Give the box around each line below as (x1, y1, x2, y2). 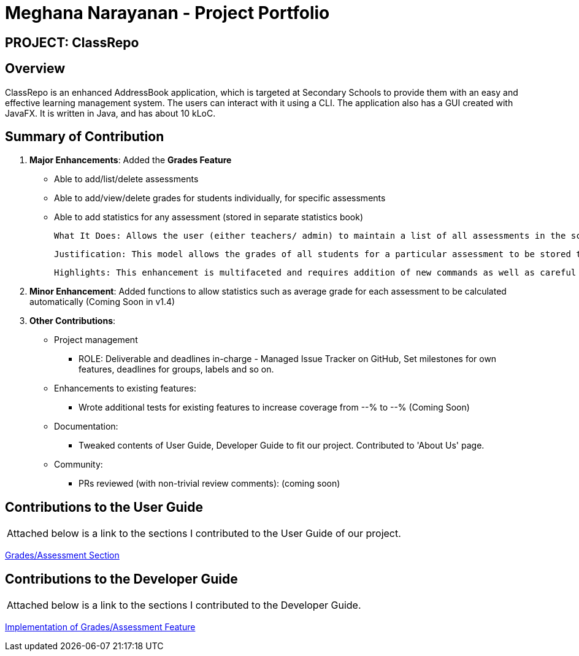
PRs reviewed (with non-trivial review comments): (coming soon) (79, 478, 340, 489)
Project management (54, 334, 138, 345)
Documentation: (54, 421, 118, 432)
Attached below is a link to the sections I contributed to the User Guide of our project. (7, 527, 401, 540)
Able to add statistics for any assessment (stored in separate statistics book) (54, 212, 364, 223)
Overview (5, 61, 66, 77)
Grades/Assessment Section (5, 550, 120, 561)
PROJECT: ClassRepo (5, 34, 139, 50)
